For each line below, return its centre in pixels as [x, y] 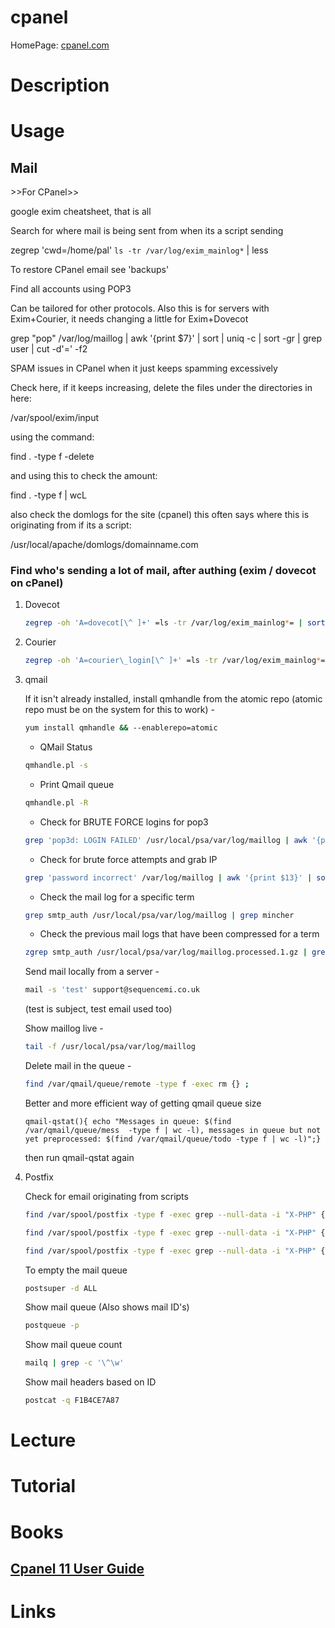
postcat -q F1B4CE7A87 [72, 1401]
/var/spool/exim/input [55, 418]
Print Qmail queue [77, 784]
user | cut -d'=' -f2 [49, 349]
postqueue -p [52, 1326]
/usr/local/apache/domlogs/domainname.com [104, 545]
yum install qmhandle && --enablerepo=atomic [121, 728]
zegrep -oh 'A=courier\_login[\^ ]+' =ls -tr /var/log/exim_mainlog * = [175, 661]
